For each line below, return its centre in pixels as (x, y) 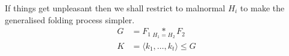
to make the (263, 8)
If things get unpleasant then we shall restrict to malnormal (115, 8)
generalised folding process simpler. (70, 19)
